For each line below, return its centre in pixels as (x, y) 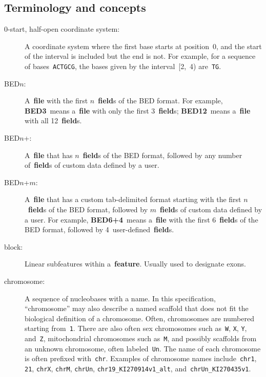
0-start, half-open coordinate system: (62, 29)
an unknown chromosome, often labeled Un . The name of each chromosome (143, 348)
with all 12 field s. (53, 120)
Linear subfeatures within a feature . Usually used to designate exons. (135, 264)
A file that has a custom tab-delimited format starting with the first (133, 199)
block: (14, 246)
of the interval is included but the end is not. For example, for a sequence (140, 56)
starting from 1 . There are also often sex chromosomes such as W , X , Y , (136, 328)
